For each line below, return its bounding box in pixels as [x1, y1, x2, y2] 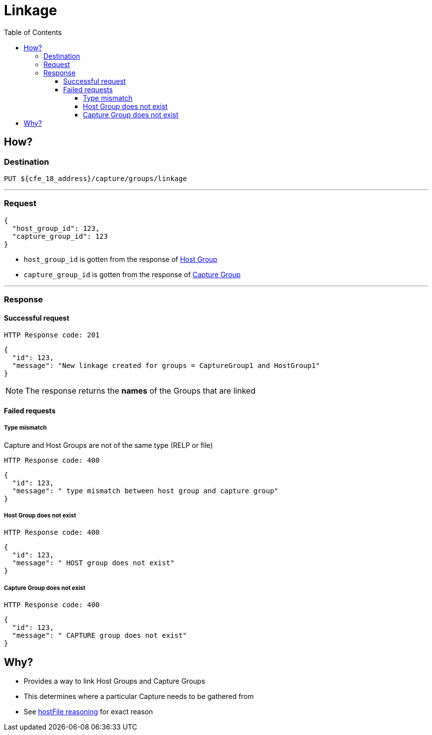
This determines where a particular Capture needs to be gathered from [24, 692, 254, 701]
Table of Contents [4, 28, 62, 37]
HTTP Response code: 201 [4, 331, 100, 339]
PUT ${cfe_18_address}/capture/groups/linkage [4, 174, 187, 183]
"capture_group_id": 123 [12, 232, 108, 240]
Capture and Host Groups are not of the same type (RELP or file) [4, 441, 213, 449]
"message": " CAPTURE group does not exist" [12, 631, 187, 640]
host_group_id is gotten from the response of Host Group [24, 255, 217, 263]
